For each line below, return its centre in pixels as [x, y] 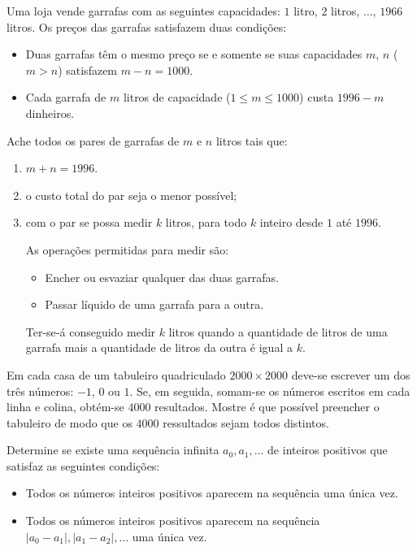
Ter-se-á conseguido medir [91, 331]
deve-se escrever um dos [351, 374]
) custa [317, 97]
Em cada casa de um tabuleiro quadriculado [116, 374]
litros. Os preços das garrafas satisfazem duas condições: [147, 26]
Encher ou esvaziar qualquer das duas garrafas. [162, 277]
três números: [40, 390]
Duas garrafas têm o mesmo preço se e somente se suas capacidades [194, 54]
